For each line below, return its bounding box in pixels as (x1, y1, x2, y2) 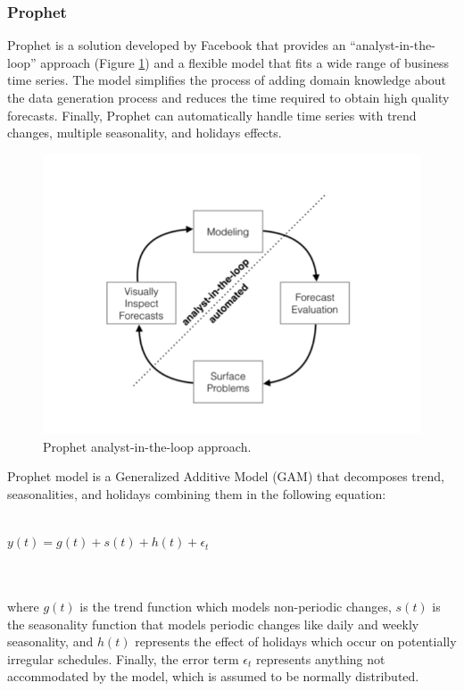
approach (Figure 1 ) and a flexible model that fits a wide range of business (40, 53, 449, 71)
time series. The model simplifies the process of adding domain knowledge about (7, 71, 447, 89)
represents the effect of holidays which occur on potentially (135, 632, 457, 651)
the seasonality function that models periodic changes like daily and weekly (7, 614, 419, 633)
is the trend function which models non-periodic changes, (79, 597, 392, 616)
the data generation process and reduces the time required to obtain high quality (7, 88, 450, 106)
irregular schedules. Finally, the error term (7, 649, 239, 668)
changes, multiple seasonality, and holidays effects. (7, 123, 282, 142)
